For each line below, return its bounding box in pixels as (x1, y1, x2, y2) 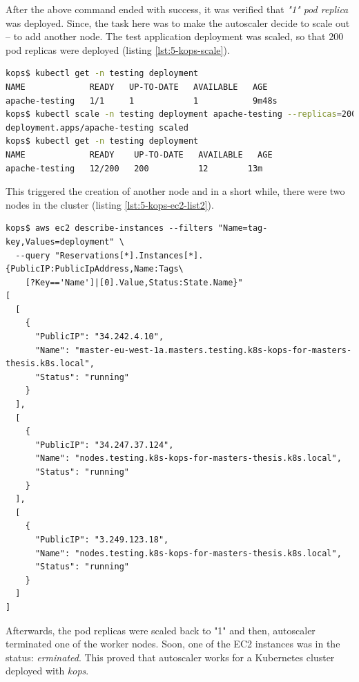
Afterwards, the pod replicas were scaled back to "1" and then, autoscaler (6, 623, 316, 637)
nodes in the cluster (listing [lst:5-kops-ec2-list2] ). (6, 197, 214, 211)
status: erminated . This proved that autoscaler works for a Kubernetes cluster (6, 650, 335, 664)
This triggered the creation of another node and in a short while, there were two (6, 184, 345, 198)
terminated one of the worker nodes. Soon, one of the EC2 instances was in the (6, 636, 340, 651)
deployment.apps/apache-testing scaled (6, 122, 188, 133)
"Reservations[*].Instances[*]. (55, 250, 204, 261)
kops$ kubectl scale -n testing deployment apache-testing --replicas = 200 (6, 109, 357, 120)
